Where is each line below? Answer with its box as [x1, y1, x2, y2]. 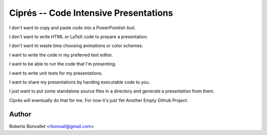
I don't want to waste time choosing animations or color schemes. [9, 43, 143, 49]
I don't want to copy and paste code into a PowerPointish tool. [9, 25, 136, 31]
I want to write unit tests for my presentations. [9, 70, 103, 76]
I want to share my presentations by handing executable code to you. [9, 79, 150, 85]
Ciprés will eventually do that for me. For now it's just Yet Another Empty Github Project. [9, 97, 188, 103]
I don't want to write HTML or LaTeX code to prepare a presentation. [9, 34, 148, 40]
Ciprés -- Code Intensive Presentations [9, 7, 173, 18]
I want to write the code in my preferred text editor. [9, 52, 113, 58]
